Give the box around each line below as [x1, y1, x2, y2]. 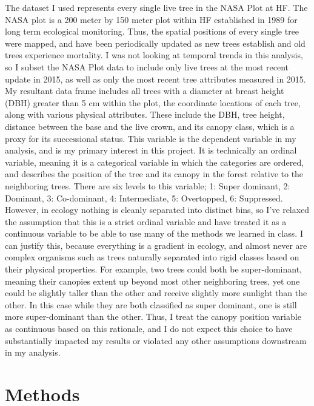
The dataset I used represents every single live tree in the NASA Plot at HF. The [5, 1, 308, 13]
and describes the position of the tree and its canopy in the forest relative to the [5, 167, 304, 180]
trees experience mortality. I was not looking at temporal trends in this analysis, [5, 49, 303, 61]
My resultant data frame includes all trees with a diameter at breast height [5, 84, 284, 97]
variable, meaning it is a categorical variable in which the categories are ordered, [5, 155, 304, 168]
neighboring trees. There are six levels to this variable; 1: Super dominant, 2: [5, 179, 290, 192]
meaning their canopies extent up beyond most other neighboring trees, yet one [5, 274, 300, 287]
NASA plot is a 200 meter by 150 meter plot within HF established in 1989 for [5, 13, 298, 25]
